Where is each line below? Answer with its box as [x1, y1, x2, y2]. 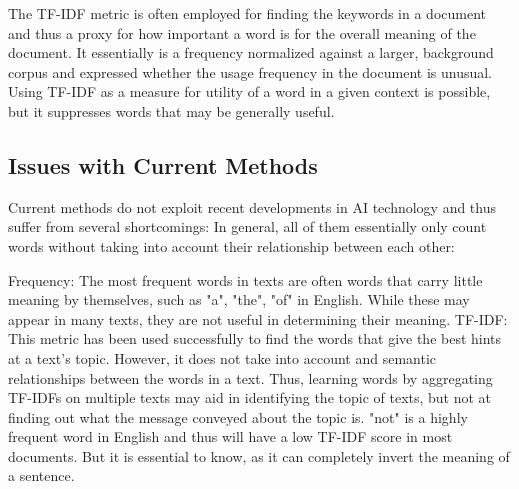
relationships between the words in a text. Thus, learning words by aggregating [8, 367, 493, 388]
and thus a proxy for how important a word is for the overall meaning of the [8, 22, 476, 43]
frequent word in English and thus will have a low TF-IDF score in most [8, 426, 453, 447]
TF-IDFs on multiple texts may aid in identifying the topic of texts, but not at [8, 387, 492, 408]
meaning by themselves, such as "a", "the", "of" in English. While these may [8, 289, 470, 310]
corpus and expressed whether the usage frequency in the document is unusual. [8, 61, 493, 82]
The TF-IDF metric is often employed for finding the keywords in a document [8, 3, 487, 23]
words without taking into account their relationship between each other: [8, 235, 455, 256]
